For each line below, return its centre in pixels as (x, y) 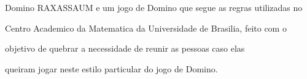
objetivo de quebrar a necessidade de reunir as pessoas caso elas (125, 48)
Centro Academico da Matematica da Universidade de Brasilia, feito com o (146, 28)
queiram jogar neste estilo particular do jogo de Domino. (111, 68)
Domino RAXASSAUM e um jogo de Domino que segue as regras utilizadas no (154, 7)
